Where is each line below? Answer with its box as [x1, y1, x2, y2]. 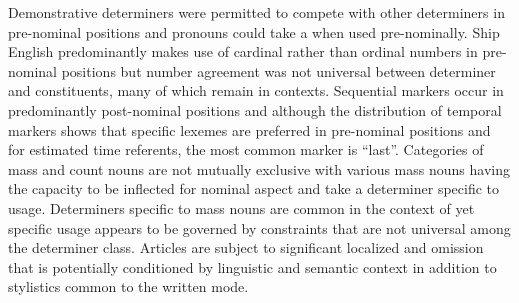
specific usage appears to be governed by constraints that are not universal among [8, 217, 511, 238]
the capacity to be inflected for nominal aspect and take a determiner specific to [8, 178, 500, 199]
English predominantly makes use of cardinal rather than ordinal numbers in [8, 41, 478, 62]
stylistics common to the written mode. [8, 276, 249, 297]
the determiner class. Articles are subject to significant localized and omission [8, 237, 484, 258]
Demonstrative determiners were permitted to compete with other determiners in [8, 2, 505, 22]
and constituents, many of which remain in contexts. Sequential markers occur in [8, 80, 504, 101]
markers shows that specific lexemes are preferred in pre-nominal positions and [8, 119, 491, 140]
